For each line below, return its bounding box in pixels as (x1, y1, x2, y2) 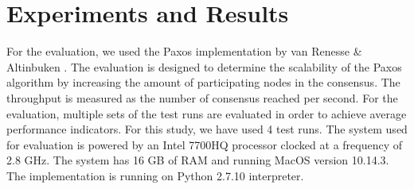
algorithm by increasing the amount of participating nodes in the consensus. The (6, 74, 400, 91)
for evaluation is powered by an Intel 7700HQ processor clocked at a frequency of (6, 136, 403, 152)
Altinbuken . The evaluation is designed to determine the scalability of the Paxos (6, 58, 402, 75)
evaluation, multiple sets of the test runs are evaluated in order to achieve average (6, 105, 407, 121)
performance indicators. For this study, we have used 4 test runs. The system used (6, 121, 408, 137)
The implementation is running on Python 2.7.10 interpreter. (6, 167, 304, 183)
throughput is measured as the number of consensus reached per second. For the (6, 89, 398, 106)
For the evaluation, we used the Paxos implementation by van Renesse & (6, 43, 362, 60)
